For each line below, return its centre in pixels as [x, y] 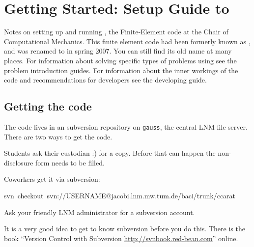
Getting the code [48, 106]
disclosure [19, 162]
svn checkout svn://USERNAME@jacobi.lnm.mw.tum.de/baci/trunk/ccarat [120, 195]
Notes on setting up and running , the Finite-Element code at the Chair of [116, 32]
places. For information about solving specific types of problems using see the [120, 60]
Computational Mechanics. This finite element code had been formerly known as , [127, 41]
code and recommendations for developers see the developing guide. [105, 80]
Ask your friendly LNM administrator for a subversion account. [99, 212]
